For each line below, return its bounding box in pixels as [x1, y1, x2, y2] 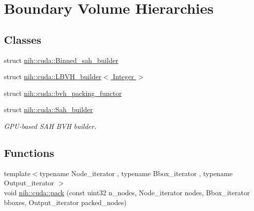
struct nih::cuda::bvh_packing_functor [4, 88, 122, 98]
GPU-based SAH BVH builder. [4, 121, 97, 131]
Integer [112, 71, 134, 82]
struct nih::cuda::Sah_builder [4, 104, 93, 115]
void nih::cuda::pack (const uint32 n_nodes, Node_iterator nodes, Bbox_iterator [4, 187, 250, 197]
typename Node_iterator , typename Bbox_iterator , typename [39, 168, 233, 178]
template [4, 168, 31, 178]
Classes [4, 31, 41, 47]
